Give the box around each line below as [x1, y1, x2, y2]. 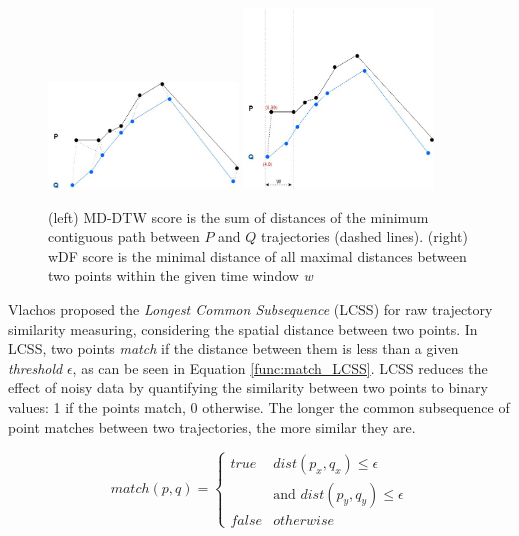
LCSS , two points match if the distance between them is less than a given [8, 338, 459, 359]
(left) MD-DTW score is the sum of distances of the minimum [48, 206, 429, 227]
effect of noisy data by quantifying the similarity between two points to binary [8, 377, 488, 398]
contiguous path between [48, 226, 200, 247]
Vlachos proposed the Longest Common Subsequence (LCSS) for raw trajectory [8, 299, 493, 320]
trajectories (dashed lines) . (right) [261, 226, 468, 247]
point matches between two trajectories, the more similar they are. [8, 416, 416, 437]
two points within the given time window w [48, 265, 313, 286]
